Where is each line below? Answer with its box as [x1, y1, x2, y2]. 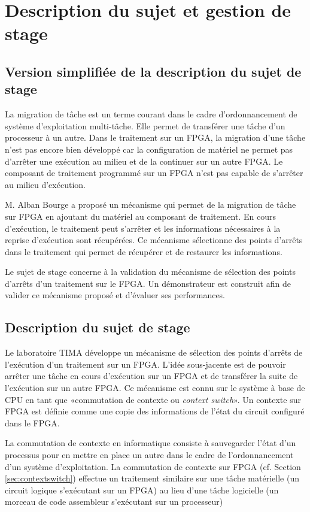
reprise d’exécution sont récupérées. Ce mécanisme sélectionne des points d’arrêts [5, 234, 303, 246]
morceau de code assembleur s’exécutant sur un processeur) [5, 495, 223, 508]
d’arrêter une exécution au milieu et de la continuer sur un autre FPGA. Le [5, 154, 283, 167]
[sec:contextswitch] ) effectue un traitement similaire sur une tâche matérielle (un [5, 472, 299, 484]
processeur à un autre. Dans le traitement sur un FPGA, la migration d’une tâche [5, 131, 306, 144]
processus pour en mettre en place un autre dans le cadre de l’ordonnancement [5, 449, 294, 461]
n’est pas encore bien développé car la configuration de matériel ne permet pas [5, 143, 293, 155]
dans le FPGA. [5, 416, 60, 429]
